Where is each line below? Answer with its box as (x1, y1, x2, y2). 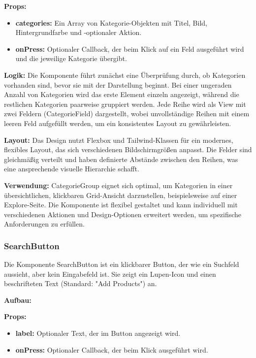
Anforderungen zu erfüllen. (4, 219, 85, 229)
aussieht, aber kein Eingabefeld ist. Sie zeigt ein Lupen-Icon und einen (4, 268, 216, 279)
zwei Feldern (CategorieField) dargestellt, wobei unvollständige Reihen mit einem (4, 108, 250, 119)
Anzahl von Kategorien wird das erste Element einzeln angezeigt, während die (4, 89, 239, 99)
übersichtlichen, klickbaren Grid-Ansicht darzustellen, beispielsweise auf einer (4, 190, 237, 200)
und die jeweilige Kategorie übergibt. (15, 53, 127, 64)
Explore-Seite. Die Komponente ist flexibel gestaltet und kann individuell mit (4, 199, 238, 210)
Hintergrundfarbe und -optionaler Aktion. (15, 27, 142, 37)
